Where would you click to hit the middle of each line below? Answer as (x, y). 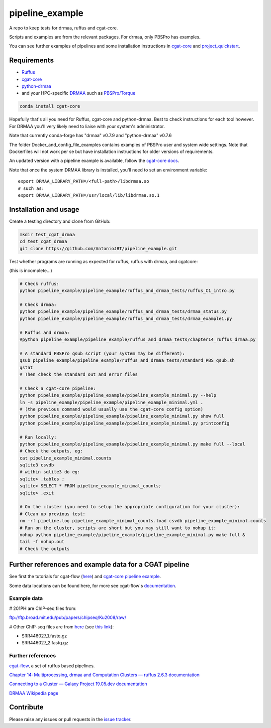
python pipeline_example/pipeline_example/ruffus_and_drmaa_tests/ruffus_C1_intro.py (127, 291)
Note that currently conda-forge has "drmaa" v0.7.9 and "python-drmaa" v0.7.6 (90, 136)
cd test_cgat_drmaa (43, 241)
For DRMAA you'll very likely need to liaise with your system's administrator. (87, 126)
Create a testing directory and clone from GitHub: (60, 221)
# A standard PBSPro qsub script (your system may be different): (102, 353)
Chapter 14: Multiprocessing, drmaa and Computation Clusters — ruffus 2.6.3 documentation (104, 675)
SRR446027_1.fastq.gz (44, 636)
